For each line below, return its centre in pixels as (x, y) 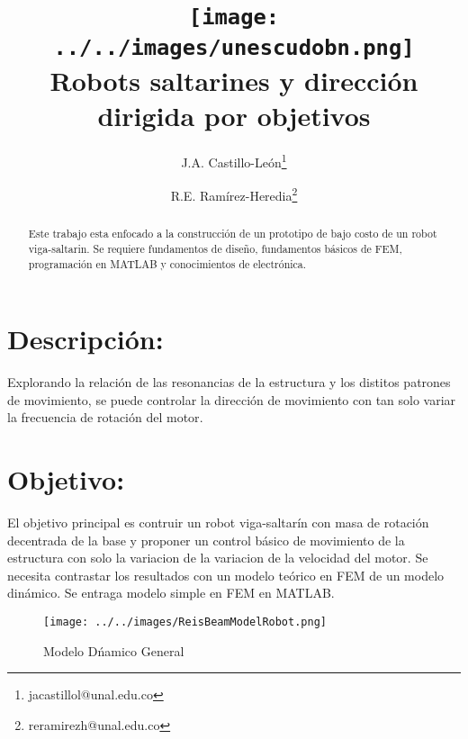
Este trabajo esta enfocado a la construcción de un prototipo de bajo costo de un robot (233, 234)
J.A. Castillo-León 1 (234, 160)
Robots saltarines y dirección (234, 80)
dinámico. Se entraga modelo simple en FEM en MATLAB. (171, 593)
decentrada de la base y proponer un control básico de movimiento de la (206, 540)
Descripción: (85, 339)
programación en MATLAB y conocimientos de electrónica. (167, 263)
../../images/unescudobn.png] (234, 47)
